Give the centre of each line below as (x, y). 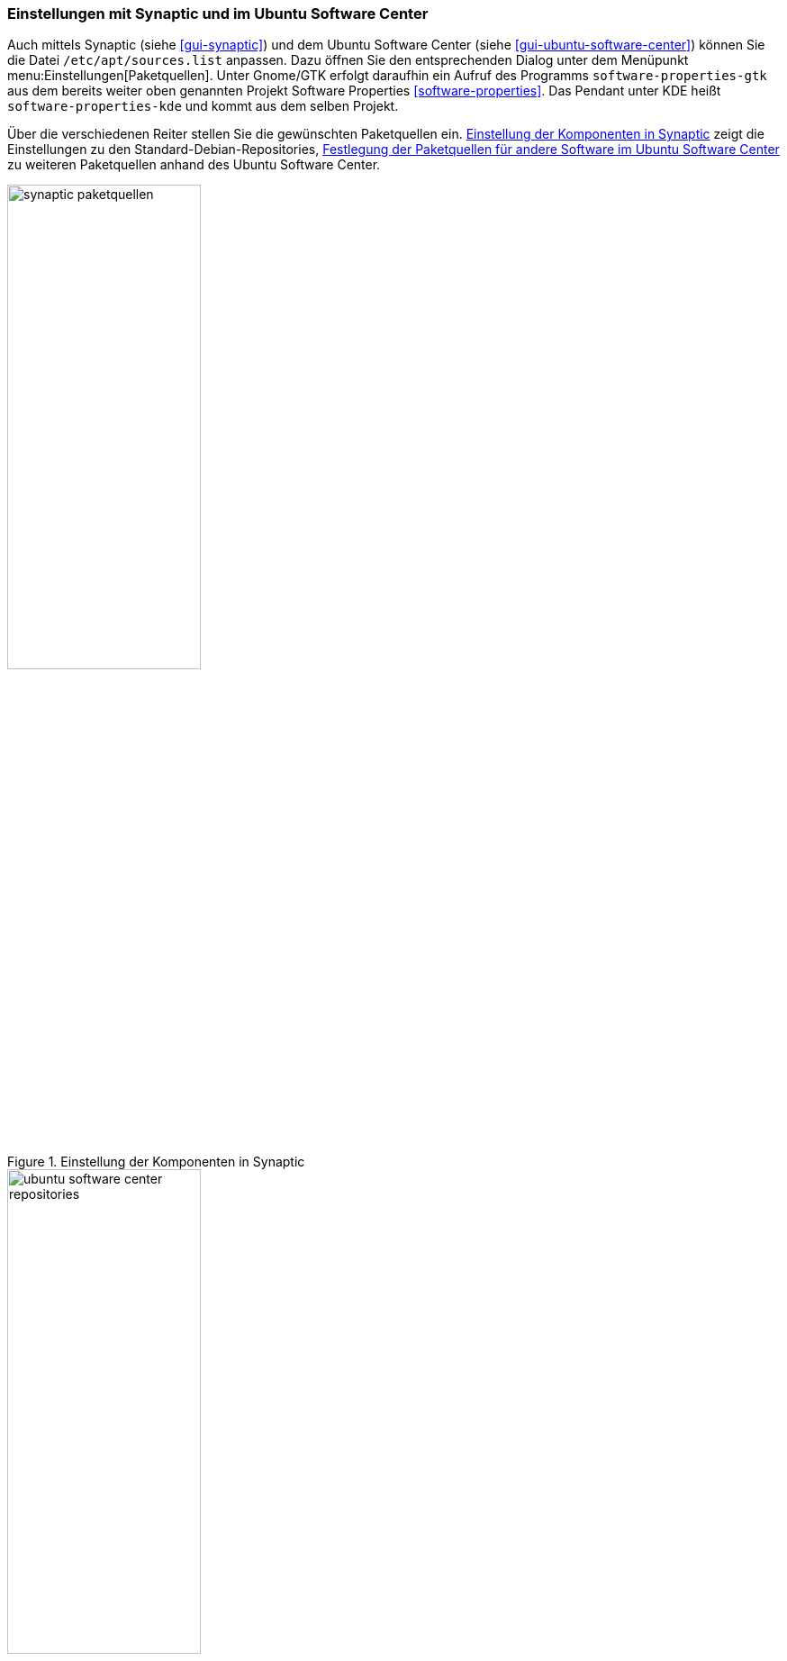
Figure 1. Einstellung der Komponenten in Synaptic (156, 1162)
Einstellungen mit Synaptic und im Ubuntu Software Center (218, 14)
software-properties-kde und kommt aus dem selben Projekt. (203, 106)
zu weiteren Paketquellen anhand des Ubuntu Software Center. (194, 165)
